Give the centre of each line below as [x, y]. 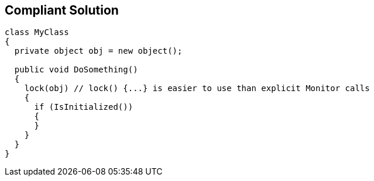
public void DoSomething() [76, 70]
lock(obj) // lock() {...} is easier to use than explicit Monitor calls [197, 88]
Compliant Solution [62, 10]
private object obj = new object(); [98, 51]
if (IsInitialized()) [84, 107]
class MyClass [37, 32]
